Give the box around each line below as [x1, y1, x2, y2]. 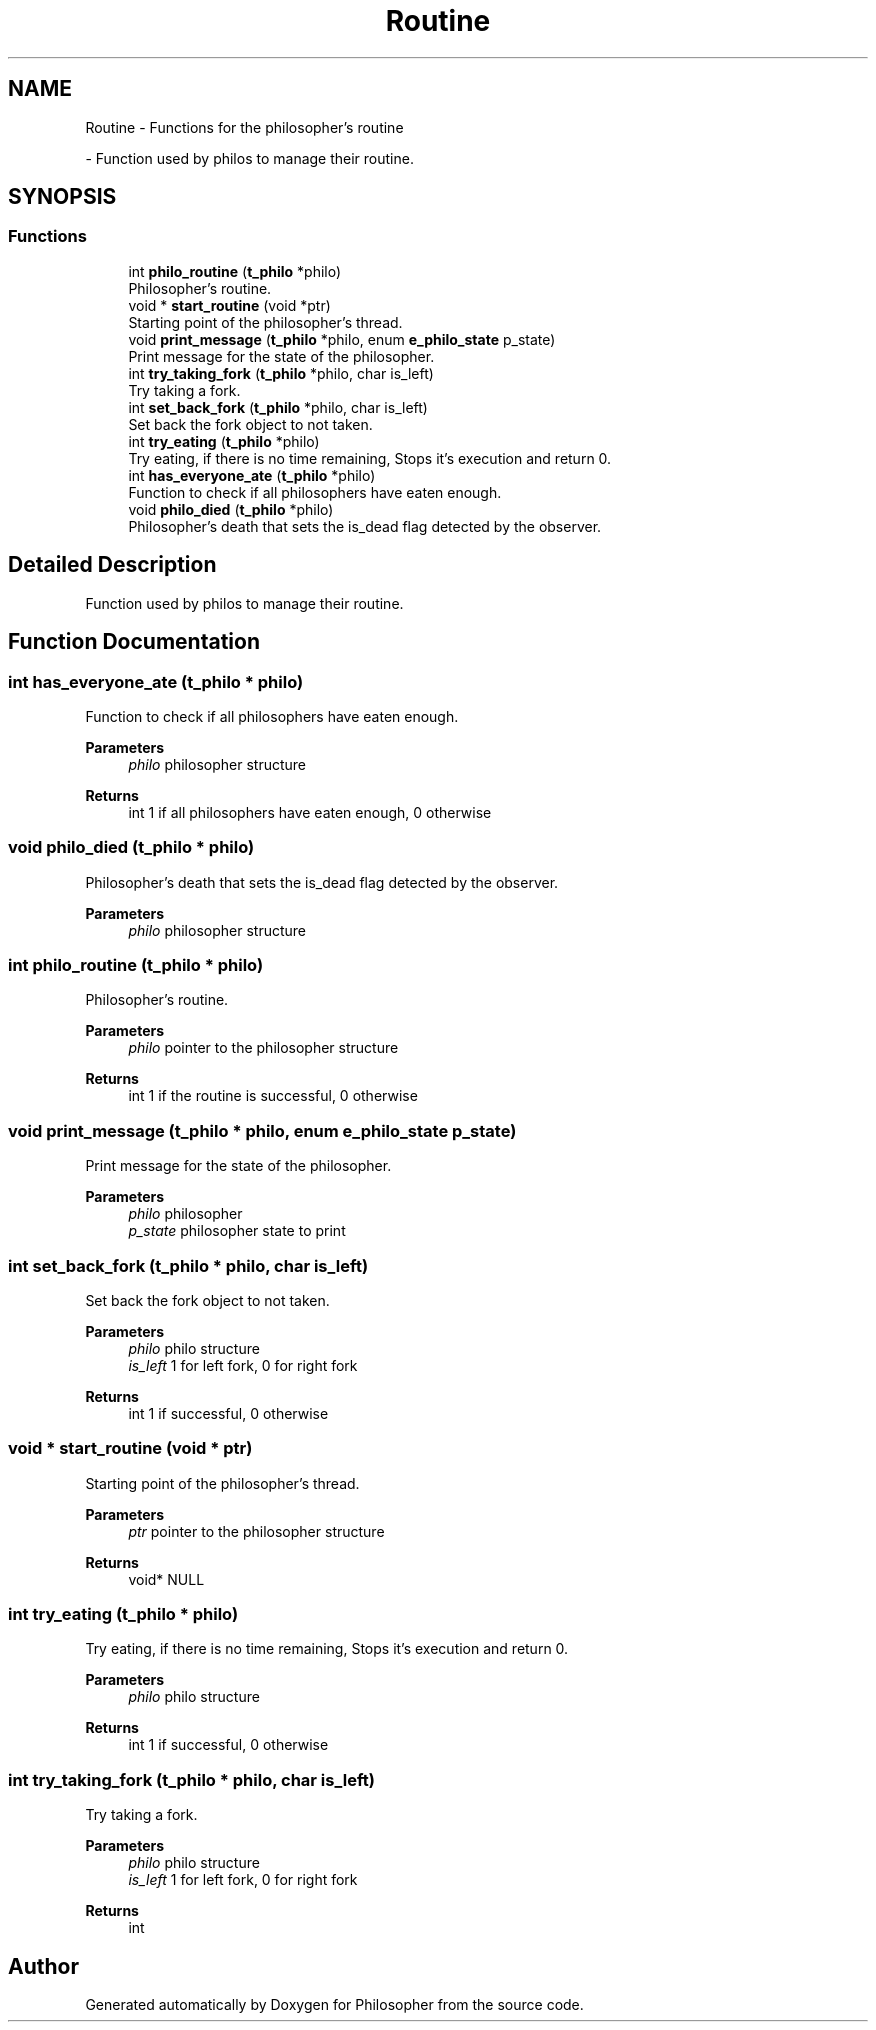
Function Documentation [8, 629, 260, 655]
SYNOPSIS [8, 184, 117, 210]
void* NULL [128, 1570, 205, 1588]
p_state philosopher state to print [128, 1222, 346, 1240]
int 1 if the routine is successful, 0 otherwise [128, 1087, 418, 1105]
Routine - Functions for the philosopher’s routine [85, 118, 404, 136]
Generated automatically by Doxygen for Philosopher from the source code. [85, 1995, 584, 2013]
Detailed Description [8, 552, 217, 578]
